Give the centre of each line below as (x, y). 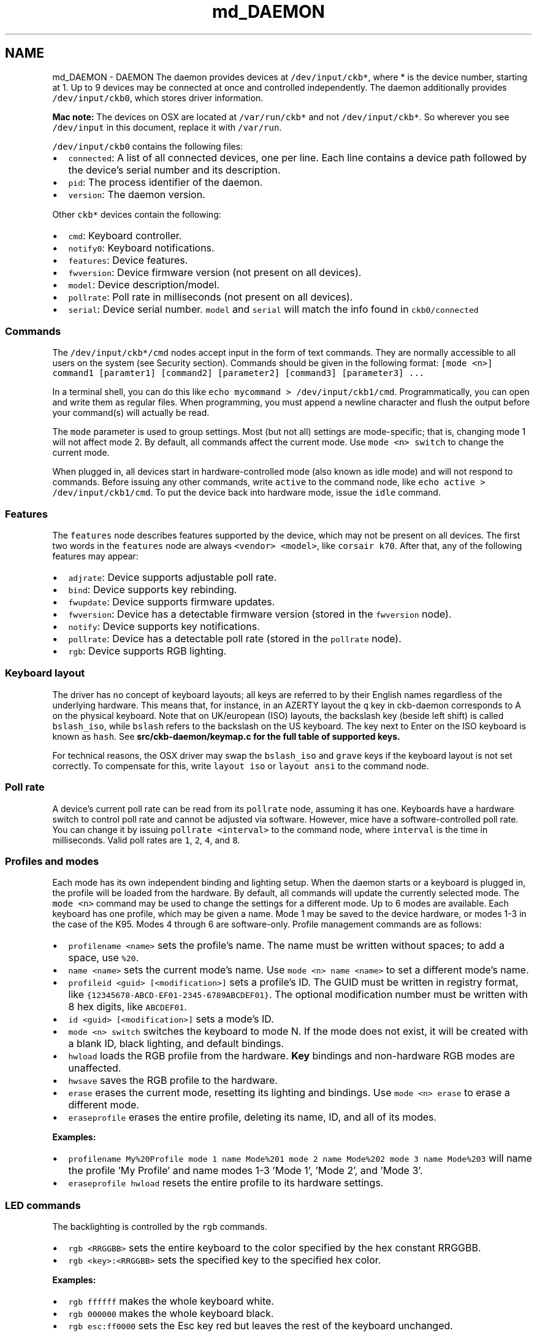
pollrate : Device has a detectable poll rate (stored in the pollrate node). (235, 639)
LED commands (43, 1205)
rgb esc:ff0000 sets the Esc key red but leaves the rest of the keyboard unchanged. (261, 1326)
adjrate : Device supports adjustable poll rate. (173, 578)
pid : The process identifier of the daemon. (166, 182)
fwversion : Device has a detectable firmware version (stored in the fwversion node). (260, 614)
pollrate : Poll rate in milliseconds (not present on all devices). (211, 297)
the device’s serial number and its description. (174, 170)
